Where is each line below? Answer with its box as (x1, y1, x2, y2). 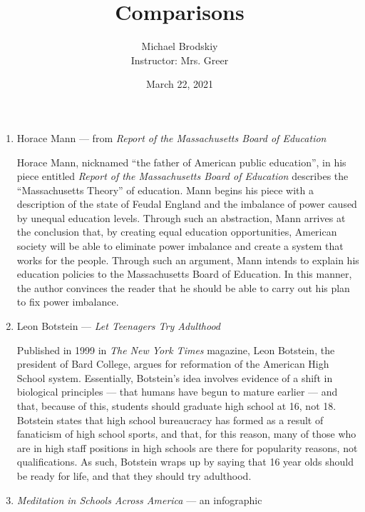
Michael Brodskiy (141, 39, 218, 54)
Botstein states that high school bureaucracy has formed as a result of (16, 412, 324, 427)
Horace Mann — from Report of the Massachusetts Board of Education (16, 130, 327, 145)
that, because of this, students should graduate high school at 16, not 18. (16, 398, 336, 413)
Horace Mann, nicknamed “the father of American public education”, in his (16, 154, 346, 169)
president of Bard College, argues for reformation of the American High (16, 356, 329, 371)
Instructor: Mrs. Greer (130, 52, 229, 67)
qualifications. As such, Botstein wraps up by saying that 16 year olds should (16, 454, 354, 469)
